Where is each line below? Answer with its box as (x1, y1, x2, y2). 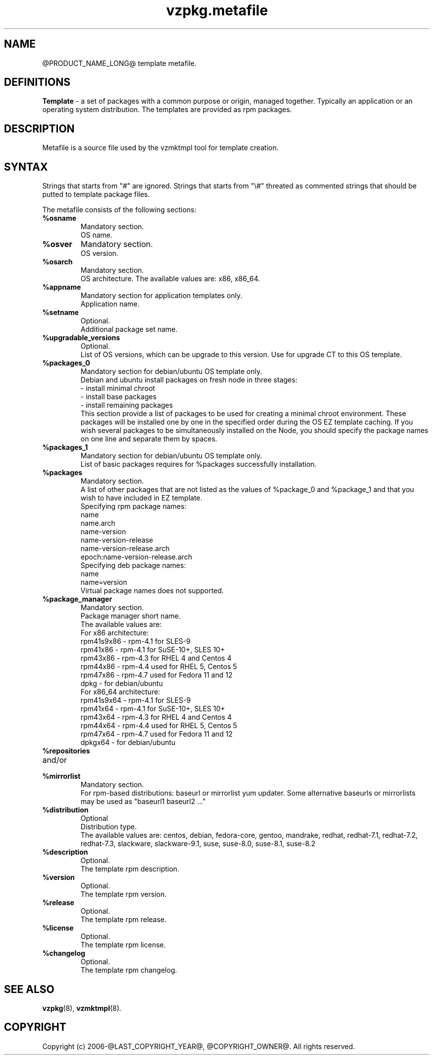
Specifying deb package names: (80, 561, 186, 570)
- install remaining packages (80, 401, 173, 410)
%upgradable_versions (42, 333, 120, 342)
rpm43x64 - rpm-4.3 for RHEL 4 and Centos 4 (80, 713, 232, 722)
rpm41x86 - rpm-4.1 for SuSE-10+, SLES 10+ (80, 645, 225, 654)
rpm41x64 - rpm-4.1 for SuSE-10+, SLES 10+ (80, 704, 225, 713)
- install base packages (80, 392, 157, 401)
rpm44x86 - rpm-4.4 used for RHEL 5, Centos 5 (80, 662, 237, 671)
